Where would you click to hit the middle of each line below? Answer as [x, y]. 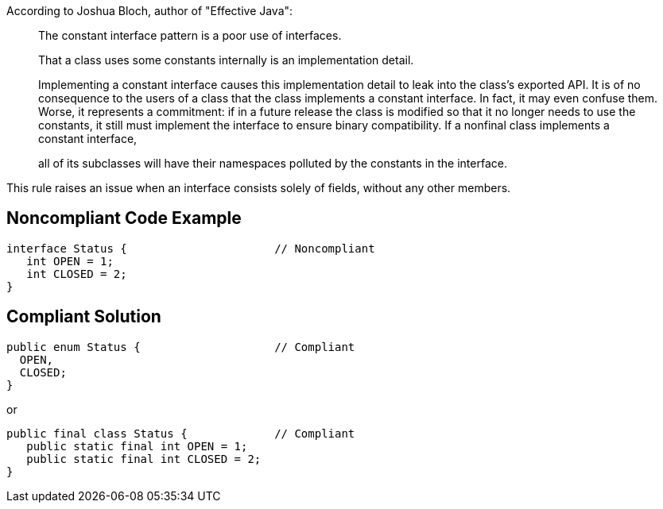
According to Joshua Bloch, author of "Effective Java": [150, 11]
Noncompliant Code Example [124, 218]
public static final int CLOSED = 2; [144, 459]
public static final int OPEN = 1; [137, 446]
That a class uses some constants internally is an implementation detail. [226, 60]
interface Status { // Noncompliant [191, 248]
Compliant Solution [84, 317]
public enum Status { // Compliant [181, 347]
